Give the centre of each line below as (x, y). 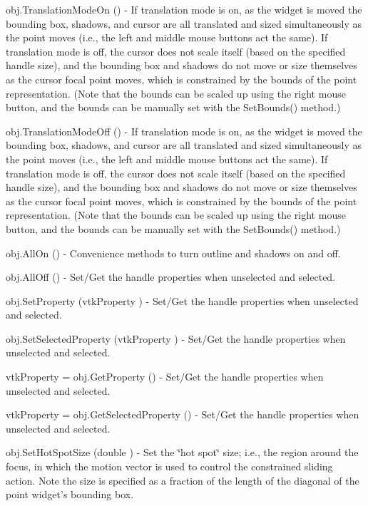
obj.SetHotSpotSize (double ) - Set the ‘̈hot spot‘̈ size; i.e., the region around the (182, 452)
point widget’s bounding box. (70, 494)
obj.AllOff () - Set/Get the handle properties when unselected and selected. (171, 277)
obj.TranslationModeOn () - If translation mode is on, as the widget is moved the (184, 9)
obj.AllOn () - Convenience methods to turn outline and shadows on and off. (173, 253)
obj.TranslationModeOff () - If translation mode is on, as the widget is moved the (184, 131)
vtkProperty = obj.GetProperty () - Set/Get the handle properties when (165, 377)
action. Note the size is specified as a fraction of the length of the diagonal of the (183, 480)
